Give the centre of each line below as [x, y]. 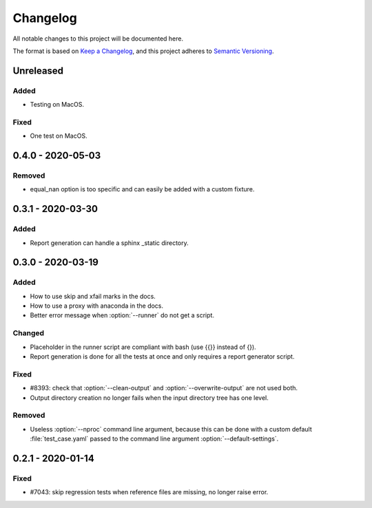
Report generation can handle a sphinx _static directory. [109, 243]
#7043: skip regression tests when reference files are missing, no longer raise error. [149, 492]
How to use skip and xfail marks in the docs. [93, 296]
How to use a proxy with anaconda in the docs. [97, 306]
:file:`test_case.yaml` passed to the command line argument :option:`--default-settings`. [154, 439]
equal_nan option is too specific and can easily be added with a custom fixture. [142, 189]
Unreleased [38, 71]
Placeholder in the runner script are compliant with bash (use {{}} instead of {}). [143, 347]
